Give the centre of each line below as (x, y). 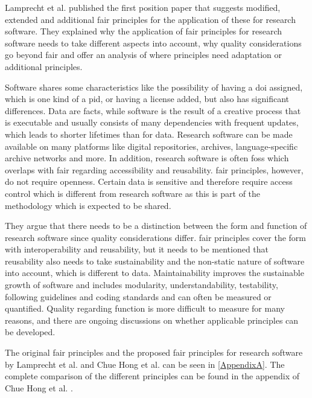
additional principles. (44, 66)
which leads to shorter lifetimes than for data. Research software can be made (149, 134)
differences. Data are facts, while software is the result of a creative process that (153, 110)
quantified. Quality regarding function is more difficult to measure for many (145, 308)
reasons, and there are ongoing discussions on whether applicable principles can (152, 320)
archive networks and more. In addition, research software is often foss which (147, 158)
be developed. (30, 332)
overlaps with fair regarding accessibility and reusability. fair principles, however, (154, 169)
